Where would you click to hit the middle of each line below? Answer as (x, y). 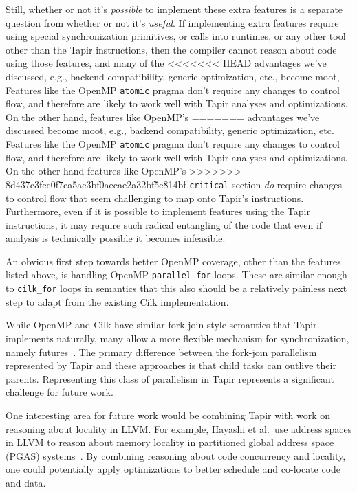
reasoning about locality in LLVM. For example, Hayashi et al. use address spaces (179, 428)
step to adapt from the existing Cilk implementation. (117, 301)
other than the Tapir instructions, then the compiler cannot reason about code (171, 49)
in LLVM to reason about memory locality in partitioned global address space (170, 442)
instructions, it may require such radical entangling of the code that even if (164, 224)
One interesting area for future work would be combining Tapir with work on (168, 415)
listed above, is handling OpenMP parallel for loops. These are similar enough (176, 275)
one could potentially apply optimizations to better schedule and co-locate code (173, 469)
